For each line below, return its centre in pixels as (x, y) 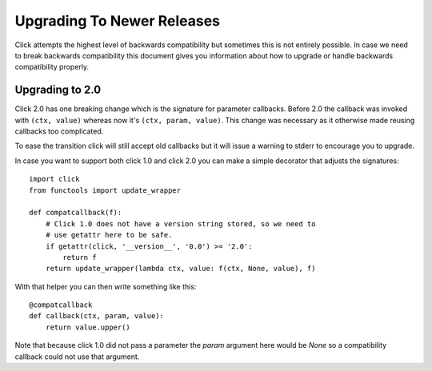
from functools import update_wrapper (105, 190)
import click (54, 179)
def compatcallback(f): (76, 213)
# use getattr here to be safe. (109, 235)
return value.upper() (88, 327)
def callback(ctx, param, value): (96, 316)
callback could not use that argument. (77, 357)
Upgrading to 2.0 (58, 90)
